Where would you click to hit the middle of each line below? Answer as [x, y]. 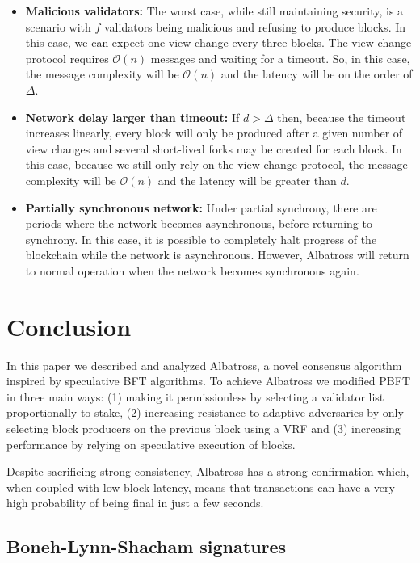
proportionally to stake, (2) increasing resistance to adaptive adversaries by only [205, 412]
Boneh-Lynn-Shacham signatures [147, 546]
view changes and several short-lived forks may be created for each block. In [214, 148]
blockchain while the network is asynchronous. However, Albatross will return [217, 255]
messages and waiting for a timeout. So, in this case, [280, 58]
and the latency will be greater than [247, 180]
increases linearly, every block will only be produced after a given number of [214, 133]
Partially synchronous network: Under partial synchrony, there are [201, 207]
